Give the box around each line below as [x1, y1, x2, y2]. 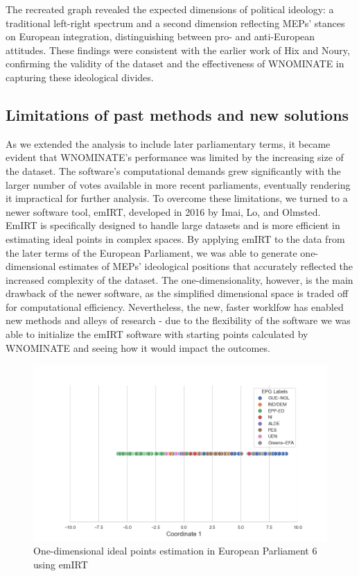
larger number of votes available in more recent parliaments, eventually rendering [6, 177, 351, 192]
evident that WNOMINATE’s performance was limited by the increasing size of [6, 150, 344, 164]
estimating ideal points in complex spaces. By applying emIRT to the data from [6, 231, 345, 246]
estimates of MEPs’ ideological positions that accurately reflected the [59, 259, 353, 273]
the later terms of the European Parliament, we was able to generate [6, 245, 297, 260]
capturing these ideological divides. [6, 69, 154, 84]
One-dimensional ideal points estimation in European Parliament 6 [33, 543, 317, 558]
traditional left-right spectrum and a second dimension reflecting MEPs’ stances [6, 15, 345, 30]
